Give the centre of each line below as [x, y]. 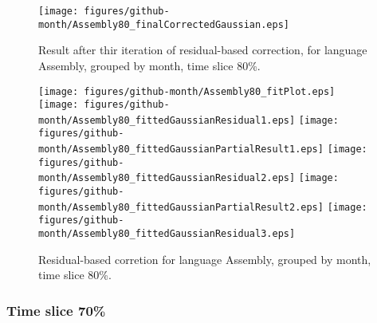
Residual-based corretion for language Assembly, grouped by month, [205, 259]
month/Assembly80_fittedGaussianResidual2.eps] [167, 178]
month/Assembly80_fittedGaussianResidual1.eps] [167, 120]
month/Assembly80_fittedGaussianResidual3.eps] [167, 234]
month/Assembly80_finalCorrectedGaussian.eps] [164, 24]
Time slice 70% [56, 310]
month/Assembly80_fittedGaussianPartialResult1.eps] [181, 150]
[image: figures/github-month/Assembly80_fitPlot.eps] [187, 91]
